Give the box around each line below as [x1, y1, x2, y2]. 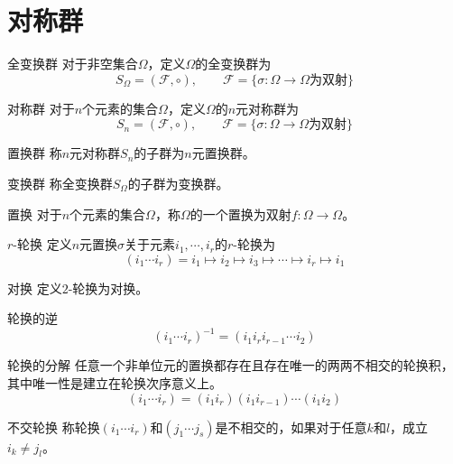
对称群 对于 [7, 98, 75, 117]
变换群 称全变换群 [7, 173, 113, 192]
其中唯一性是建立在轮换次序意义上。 [7, 373, 222, 392]
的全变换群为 [195, 54, 272, 73]
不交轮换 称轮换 [7, 417, 100, 436]
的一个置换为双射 [190, 204, 291, 223]
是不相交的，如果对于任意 [215, 417, 367, 436]
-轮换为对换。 [68, 278, 149, 297]
